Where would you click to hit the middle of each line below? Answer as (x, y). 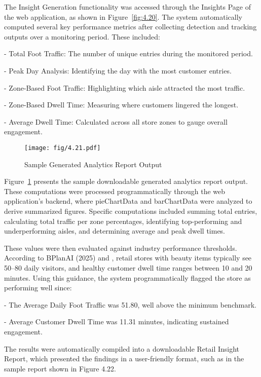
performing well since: (38, 288)
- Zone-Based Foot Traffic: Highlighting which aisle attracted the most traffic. (125, 87)
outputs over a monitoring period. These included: (82, 36)
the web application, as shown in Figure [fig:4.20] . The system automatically (123, 16)
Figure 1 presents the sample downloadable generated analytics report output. (126, 181)
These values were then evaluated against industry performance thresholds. (121, 248)
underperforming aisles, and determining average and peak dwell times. (115, 231)
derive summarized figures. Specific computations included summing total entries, (131, 211)
